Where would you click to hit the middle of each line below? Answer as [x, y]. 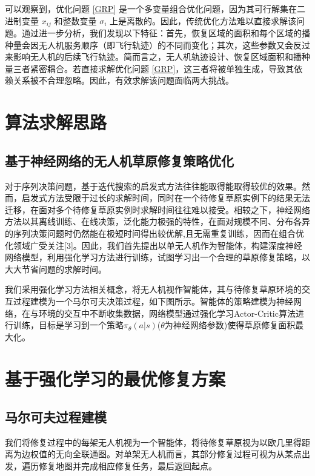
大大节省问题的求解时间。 [56, 269]
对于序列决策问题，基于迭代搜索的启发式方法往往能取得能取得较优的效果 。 [153, 186]
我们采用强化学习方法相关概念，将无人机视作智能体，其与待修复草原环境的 [153, 289]
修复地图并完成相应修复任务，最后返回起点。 [128, 466]
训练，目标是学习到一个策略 [68, 325]
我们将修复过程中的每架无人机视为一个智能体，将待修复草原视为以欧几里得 [153, 442]
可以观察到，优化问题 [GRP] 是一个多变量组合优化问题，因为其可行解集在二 [155, 8]
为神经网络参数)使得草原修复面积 [230, 325]
